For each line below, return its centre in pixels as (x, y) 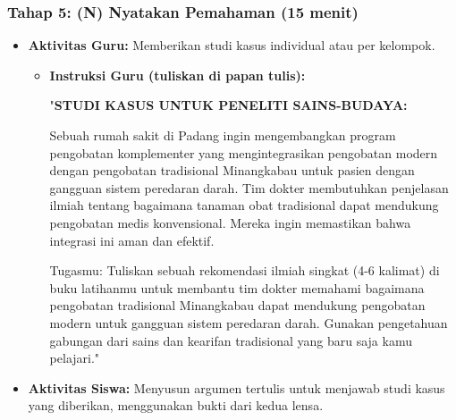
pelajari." (75, 358)
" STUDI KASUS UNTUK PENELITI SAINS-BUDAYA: (228, 105)
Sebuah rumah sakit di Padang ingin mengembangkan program (223, 135)
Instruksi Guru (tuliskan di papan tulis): (177, 75)
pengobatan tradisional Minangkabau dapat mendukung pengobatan (237, 305)
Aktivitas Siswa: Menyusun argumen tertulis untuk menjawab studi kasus (236, 387)
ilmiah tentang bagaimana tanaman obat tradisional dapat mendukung (244, 205)
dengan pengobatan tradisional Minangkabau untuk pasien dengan (232, 170)
